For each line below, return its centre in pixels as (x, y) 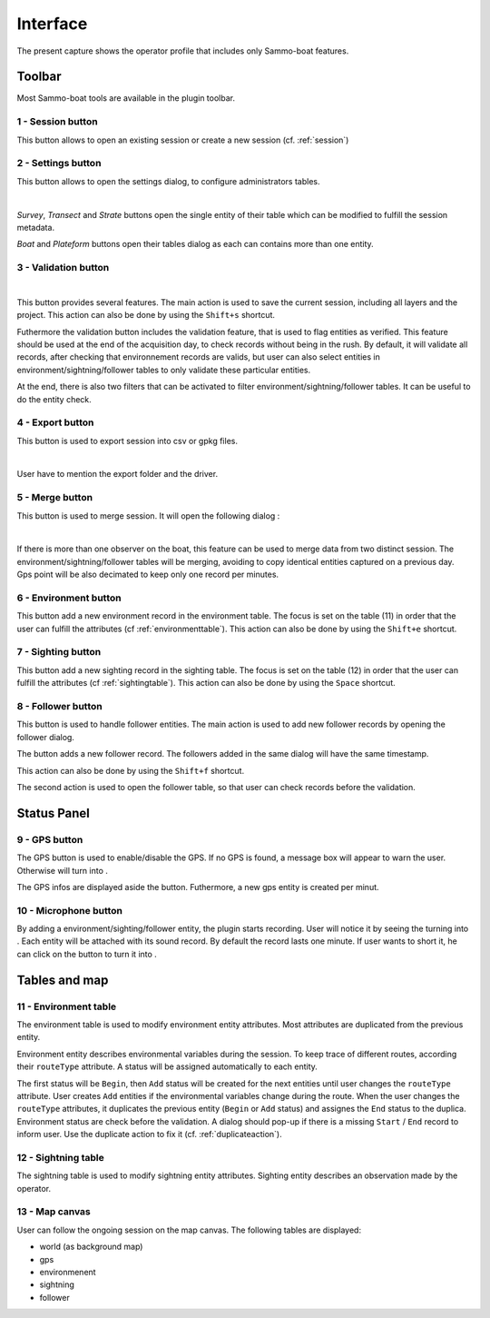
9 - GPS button (50, 839)
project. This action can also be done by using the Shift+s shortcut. (146, 315)
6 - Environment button (69, 598)
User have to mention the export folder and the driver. (117, 474)
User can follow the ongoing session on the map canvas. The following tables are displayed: (189, 1230)
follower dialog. (45, 737)
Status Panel (54, 813)
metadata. (35, 227)
